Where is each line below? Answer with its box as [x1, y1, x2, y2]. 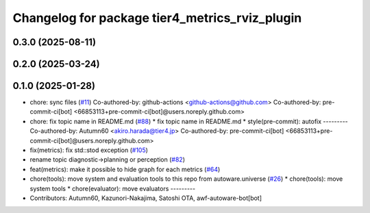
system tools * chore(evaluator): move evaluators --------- [29, 184, 195, 192]
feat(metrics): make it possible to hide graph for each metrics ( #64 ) [29, 165, 221, 173]
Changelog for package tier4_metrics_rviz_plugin [12, 10, 302, 25]
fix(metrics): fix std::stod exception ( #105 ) [29, 146, 149, 154]
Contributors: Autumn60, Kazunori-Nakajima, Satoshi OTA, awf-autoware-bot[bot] [29, 194, 262, 202]
